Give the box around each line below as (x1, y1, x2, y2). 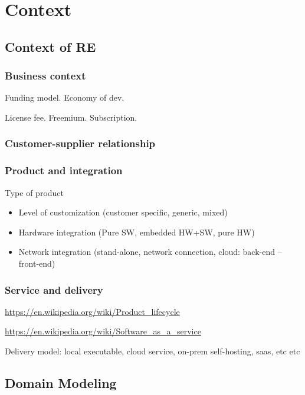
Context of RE (5, 37, 96, 55)
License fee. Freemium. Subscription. (5, 111, 137, 123)
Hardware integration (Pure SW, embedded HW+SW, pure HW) (18, 225, 255, 238)
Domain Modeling (5, 373, 117, 391)
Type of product (5, 186, 64, 198)
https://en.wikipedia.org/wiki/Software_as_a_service (5, 325, 201, 337)
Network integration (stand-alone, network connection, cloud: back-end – (18, 245, 282, 258)
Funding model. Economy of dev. (5, 91, 124, 104)
